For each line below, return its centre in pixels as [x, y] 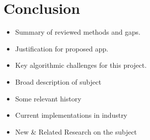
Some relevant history [48, 98]
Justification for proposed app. [62, 48]
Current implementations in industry [71, 115]
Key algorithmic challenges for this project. [81, 65]
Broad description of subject [58, 81]
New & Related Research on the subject [76, 131]
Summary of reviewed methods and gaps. [78, 32]
